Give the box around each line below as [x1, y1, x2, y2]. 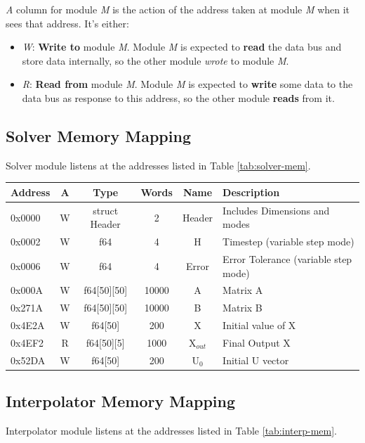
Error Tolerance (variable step [223, 251, 352, 266]
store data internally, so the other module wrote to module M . [22, 53, 289, 68]
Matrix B [223, 300, 263, 315]
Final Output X [223, 335, 291, 349]
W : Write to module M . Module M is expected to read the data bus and [22, 39, 342, 54]
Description [223, 184, 280, 199]
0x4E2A [11, 318, 45, 333]
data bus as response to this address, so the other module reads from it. [22, 90, 335, 105]
